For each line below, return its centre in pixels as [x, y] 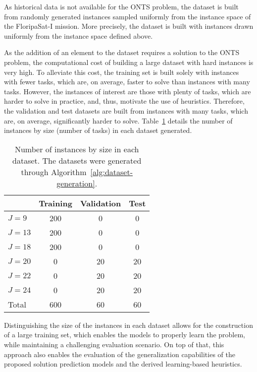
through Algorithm [54, 172]
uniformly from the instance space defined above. [78, 35]
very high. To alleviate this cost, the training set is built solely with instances [122, 72]
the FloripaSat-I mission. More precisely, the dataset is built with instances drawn [129, 26]
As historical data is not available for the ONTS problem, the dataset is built [121, 6]
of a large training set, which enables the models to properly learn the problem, [125, 335]
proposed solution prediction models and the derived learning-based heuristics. [123, 364]
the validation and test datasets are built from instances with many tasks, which [126, 110]
